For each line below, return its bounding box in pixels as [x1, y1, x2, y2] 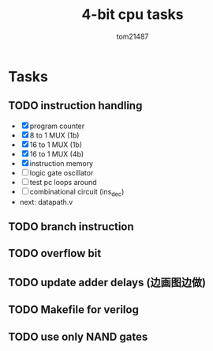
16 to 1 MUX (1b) [29, 140, 83, 149]
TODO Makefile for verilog [8, 303, 140, 317]
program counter [29, 121, 85, 130]
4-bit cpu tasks [81, 6, 184, 24]
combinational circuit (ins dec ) [29, 187, 125, 198]
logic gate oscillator [29, 168, 94, 177]
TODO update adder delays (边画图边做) [8, 275, 207, 289]
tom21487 [116, 32, 149, 41]
